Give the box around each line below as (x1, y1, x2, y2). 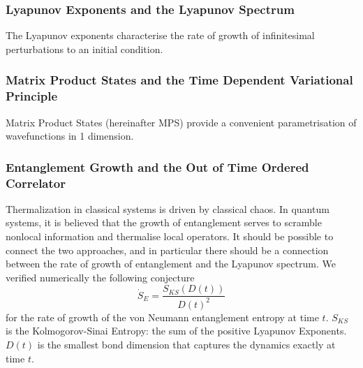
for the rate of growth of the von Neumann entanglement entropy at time (6, 309, 319, 324)
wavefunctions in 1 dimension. (6, 128, 134, 143)
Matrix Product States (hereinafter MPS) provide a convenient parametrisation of (6, 115, 357, 129)
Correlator (6, 174, 66, 191)
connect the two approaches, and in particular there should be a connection (6, 242, 329, 257)
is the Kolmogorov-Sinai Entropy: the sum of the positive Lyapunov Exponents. (6, 323, 347, 338)
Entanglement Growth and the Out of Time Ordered (6, 158, 309, 175)
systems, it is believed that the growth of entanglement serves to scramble (6, 215, 322, 230)
